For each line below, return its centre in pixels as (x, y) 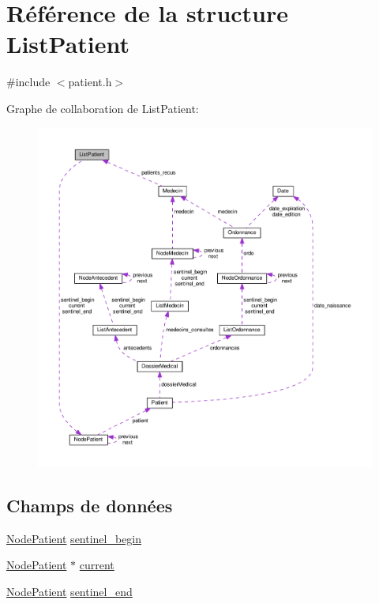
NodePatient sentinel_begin (74, 538)
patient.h (90, 82)
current (97, 565)
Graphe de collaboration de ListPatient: (103, 108)
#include (28, 82)
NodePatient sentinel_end (69, 591)
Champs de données (90, 505)
